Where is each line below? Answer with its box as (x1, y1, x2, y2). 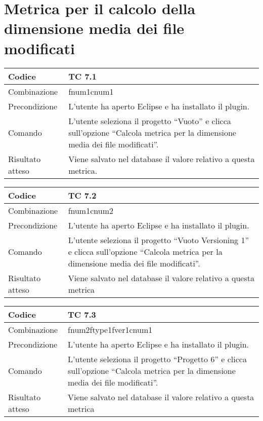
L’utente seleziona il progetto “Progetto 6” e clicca (68, 353, 247, 365)
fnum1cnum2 (68, 204, 113, 216)
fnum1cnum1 (68, 85, 114, 97)
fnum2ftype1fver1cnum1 (68, 323, 153, 335)
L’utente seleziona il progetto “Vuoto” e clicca (68, 114, 231, 127)
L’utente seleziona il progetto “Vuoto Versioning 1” (68, 234, 249, 246)
